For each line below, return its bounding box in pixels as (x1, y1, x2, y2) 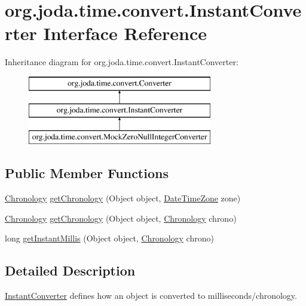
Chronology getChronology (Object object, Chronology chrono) (5, 212, 237, 224)
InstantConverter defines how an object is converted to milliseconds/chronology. (5, 289, 297, 302)
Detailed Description (5, 261, 136, 280)
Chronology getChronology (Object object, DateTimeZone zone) (5, 192, 241, 204)
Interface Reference (43, 21, 207, 45)
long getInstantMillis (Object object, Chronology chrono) (5, 232, 214, 244)
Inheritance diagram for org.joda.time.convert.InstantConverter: (5, 56, 238, 68)
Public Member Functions (5, 164, 169, 182)
